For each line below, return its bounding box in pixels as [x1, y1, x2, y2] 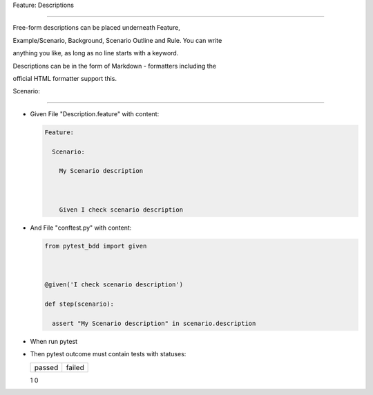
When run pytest [30, 337, 78, 345]
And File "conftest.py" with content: [30, 223, 132, 232]
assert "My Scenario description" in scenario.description [52, 319, 256, 327]
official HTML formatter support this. [12, 74, 117, 82]
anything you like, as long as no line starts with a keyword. [12, 49, 179, 57]
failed [66, 362, 84, 372]
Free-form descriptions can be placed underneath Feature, [12, 24, 181, 32]
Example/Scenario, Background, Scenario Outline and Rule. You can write [12, 36, 222, 44]
